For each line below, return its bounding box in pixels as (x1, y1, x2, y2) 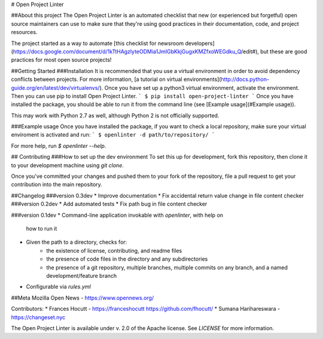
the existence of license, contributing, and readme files (46, 247, 182, 254)
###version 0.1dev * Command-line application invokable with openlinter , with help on (11, 211, 224, 219)
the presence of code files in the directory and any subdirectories (46, 255, 208, 263)
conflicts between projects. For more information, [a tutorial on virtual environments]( (11, 75, 221, 83)
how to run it (26, 225, 57, 232)
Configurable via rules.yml (26, 283, 91, 290)
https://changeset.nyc (11, 313, 66, 320)
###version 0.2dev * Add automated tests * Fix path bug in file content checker (11, 201, 208, 208)
